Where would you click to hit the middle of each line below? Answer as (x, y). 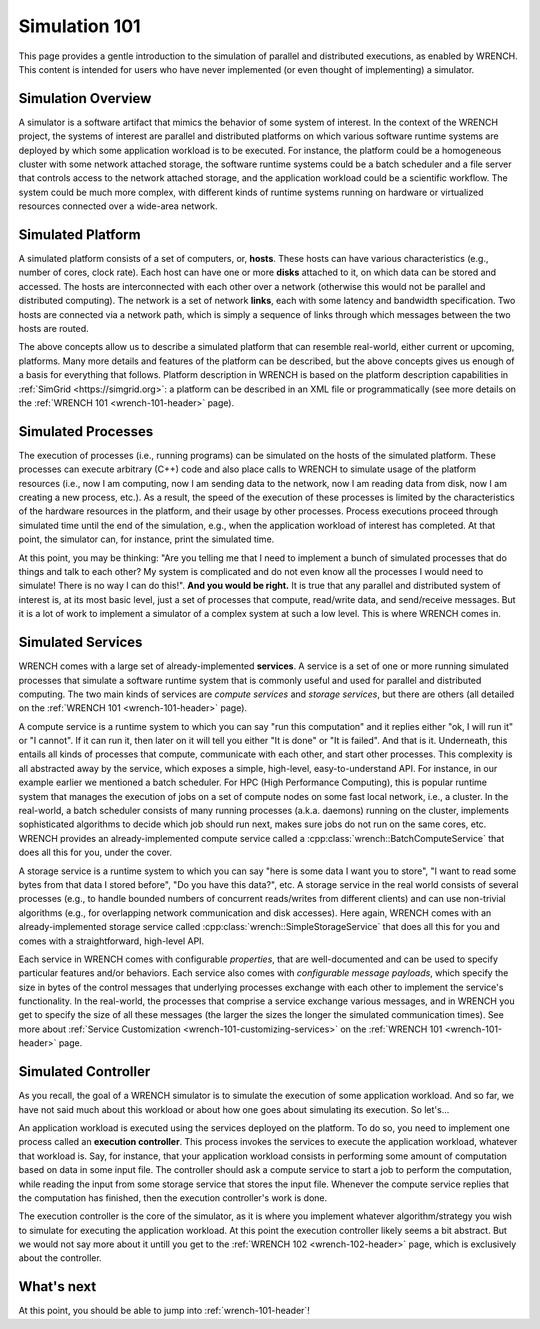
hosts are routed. (53, 329)
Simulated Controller (84, 1071)
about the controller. (60, 1258)
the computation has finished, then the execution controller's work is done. (173, 1197)
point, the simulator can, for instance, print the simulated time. (146, 539)
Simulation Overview (85, 98)
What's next (57, 1286)
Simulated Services (80, 642)
